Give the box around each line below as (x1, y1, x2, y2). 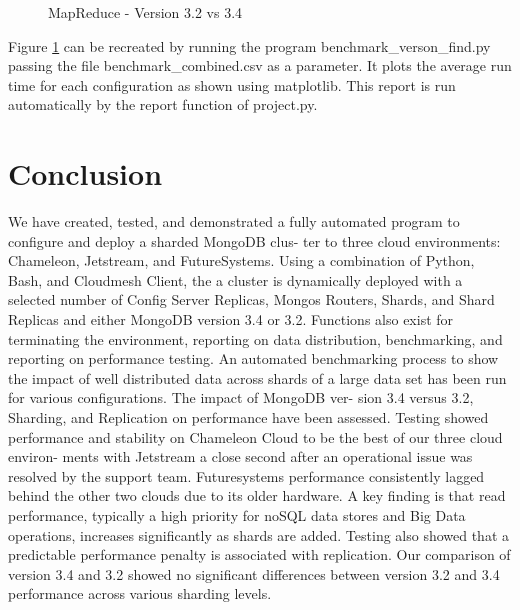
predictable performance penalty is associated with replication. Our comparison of (8, 544, 511, 565)
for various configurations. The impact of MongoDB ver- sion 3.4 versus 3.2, (8, 387, 474, 408)
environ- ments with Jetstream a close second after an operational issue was (8, 446, 473, 467)
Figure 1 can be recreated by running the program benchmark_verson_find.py (8, 35, 491, 56)
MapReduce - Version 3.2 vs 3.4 (48, 2, 243, 22)
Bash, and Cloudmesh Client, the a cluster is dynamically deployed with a (8, 269, 463, 290)
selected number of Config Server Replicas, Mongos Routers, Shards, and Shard (8, 289, 495, 310)
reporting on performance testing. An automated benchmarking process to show (8, 348, 499, 369)
